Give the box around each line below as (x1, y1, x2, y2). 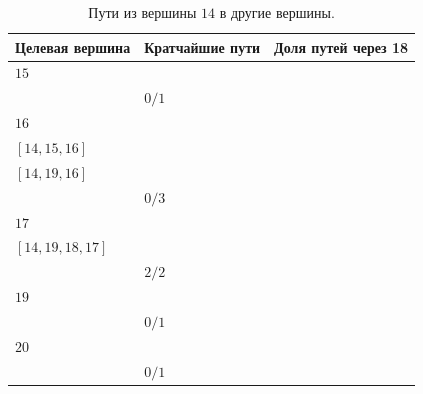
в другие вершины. (219, 2, 335, 22)
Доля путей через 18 (274, 36, 409, 57)
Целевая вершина (15, 36, 131, 57)
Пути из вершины (88, 2, 197, 22)
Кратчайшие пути (144, 36, 261, 57)
